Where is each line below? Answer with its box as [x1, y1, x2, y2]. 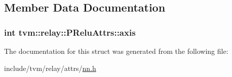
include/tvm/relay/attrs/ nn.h [4, 62, 96, 73]
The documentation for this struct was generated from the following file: [4, 46, 228, 56]
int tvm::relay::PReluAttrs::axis [4, 26, 136, 38]
